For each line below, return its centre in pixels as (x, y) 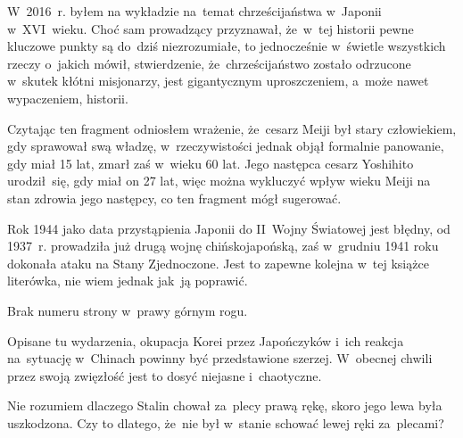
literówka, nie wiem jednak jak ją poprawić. (128, 281)
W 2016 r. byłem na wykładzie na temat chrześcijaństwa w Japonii (194, 11)
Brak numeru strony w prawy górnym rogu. (128, 310)
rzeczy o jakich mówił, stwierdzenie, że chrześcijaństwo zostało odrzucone (209, 63)
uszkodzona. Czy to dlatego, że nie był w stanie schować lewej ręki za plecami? (226, 422)
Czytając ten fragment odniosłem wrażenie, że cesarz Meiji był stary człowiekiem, (232, 128)
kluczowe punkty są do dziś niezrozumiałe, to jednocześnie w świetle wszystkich (227, 46)
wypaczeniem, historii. (68, 98)
